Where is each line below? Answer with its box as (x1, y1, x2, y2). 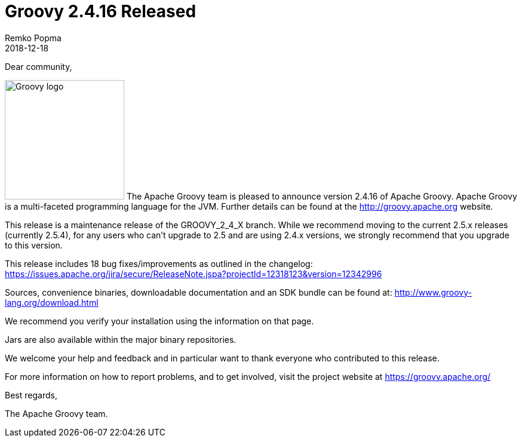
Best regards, (5, 389, 57, 400)
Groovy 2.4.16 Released (5, 1, 196, 22)
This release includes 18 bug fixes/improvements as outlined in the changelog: (5, 258, 313, 269)
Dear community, (5, 61, 72, 72)
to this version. (5, 240, 63, 250)
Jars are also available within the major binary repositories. (5, 334, 237, 345)
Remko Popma (5, 32, 62, 43)
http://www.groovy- (394, 287, 472, 297)
